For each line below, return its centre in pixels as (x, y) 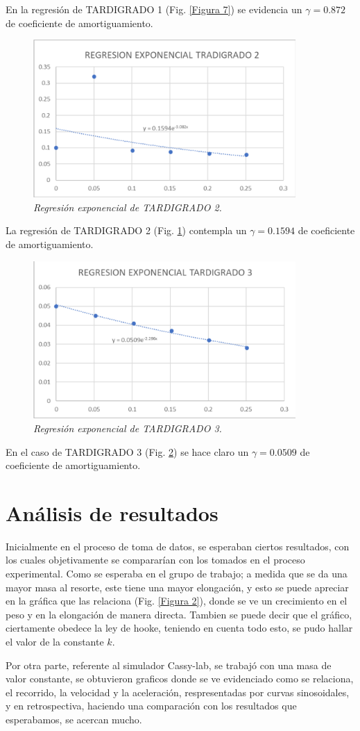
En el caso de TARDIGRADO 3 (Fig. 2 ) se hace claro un (127, 451)
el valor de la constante (55, 642)
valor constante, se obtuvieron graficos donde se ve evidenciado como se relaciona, (180, 679)
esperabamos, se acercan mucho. (74, 719)
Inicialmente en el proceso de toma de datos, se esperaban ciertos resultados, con (178, 546)
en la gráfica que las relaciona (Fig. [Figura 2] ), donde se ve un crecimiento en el (177, 601)
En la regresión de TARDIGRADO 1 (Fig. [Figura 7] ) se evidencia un (154, 9)
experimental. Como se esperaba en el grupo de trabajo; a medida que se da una (177, 574)
